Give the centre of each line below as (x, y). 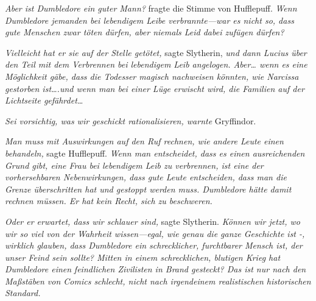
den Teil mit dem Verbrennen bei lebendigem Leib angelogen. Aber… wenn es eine (156, 64)
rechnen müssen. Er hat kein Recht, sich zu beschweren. (109, 201)
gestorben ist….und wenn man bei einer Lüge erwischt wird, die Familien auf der (155, 88)
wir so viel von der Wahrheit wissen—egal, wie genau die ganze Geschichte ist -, (155, 233)
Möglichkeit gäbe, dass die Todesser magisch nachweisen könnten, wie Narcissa (152, 76)
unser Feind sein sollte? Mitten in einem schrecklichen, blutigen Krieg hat (143, 257)
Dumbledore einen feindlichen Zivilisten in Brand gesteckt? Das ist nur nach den (156, 269)
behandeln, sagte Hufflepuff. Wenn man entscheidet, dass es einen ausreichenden (155, 153)
